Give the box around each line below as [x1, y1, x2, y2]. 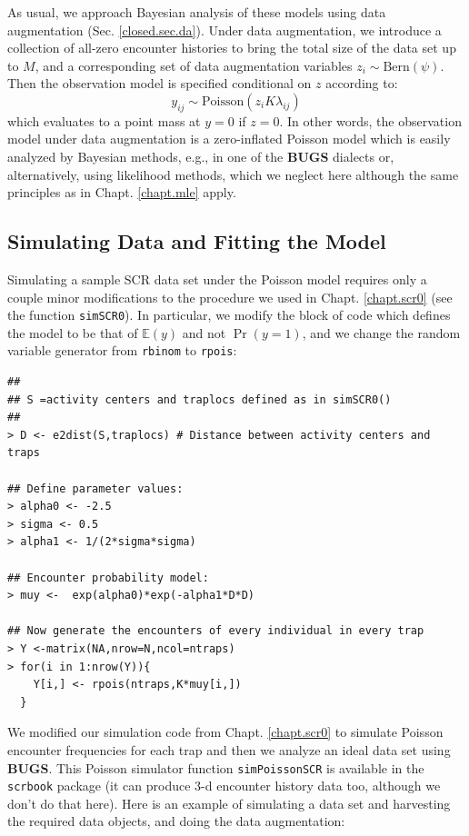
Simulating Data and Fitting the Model [7, 227, 386, 255]
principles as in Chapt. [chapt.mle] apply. [7, 183, 236, 202]
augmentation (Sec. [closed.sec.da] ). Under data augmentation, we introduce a [7, 20, 442, 39]
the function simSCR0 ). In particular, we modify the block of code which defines [7, 305, 451, 324]
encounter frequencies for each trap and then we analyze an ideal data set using [7, 740, 451, 759]
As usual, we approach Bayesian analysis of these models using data [7, 3, 386, 21]
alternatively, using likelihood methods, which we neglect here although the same [7, 164, 459, 184]
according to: [325, 74, 398, 93]
